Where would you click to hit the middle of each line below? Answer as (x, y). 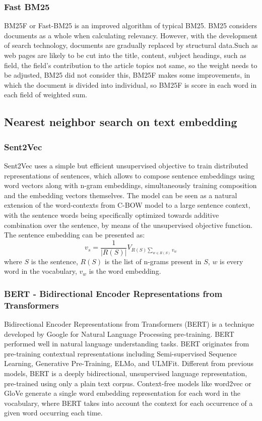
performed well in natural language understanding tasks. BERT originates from (127, 344)
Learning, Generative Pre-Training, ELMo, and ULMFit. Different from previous (129, 363)
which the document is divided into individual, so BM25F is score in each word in (130, 84)
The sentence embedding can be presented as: (75, 235)
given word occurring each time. (53, 413)
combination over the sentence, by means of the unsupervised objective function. (128, 225)
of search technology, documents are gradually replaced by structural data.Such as (131, 45)
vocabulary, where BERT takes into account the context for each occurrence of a (128, 403)
